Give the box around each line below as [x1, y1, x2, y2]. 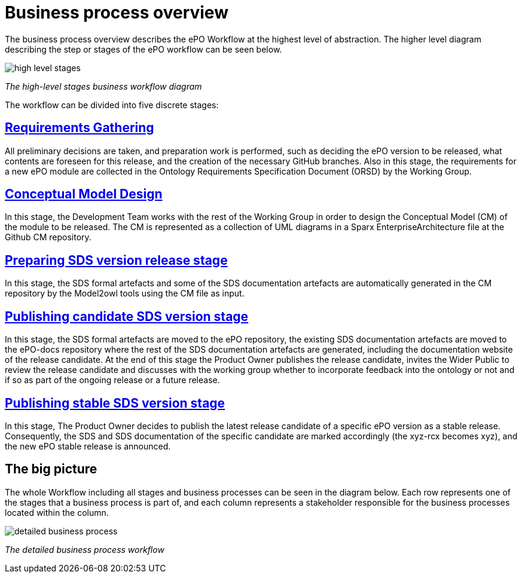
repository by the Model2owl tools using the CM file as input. [5, 288, 245, 299]
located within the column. [5, 507, 109, 518]
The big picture [5, 461, 97, 477]
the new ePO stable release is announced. [5, 441, 171, 451]
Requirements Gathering [5, 120, 154, 136]
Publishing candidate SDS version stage [5, 308, 249, 324]
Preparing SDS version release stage [5, 252, 228, 268]
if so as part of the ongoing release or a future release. [5, 375, 220, 386]
